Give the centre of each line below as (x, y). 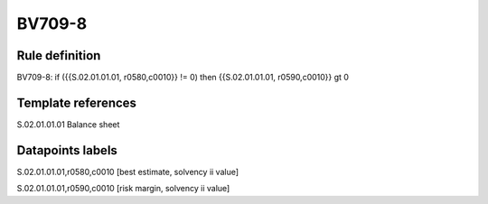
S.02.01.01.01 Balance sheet (68, 124)
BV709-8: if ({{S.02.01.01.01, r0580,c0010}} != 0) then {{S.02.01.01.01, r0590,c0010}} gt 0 (183, 78)
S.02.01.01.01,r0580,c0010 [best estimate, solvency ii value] (128, 172)
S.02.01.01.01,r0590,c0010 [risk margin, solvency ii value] (123, 189)
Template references (77, 102)
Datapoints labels (67, 150)
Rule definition (59, 56)
